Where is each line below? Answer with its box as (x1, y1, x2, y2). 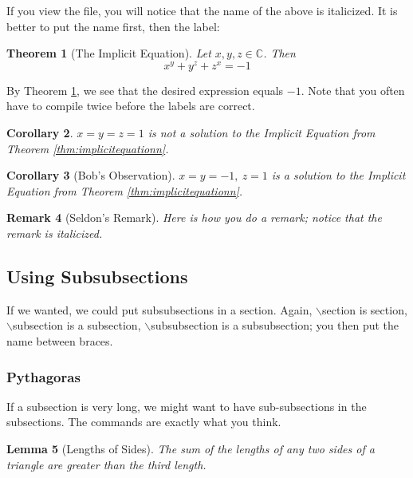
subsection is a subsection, (12, 317, 141, 334)
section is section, (322, 301, 407, 318)
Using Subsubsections (6, 264, 188, 288)
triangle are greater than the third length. (6, 456, 206, 472)
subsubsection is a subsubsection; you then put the (151, 317, 399, 334)
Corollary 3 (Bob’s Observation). (6, 167, 175, 184)
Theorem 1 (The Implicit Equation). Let (6, 45, 211, 61)
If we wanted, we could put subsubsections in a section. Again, (6, 301, 313, 318)
